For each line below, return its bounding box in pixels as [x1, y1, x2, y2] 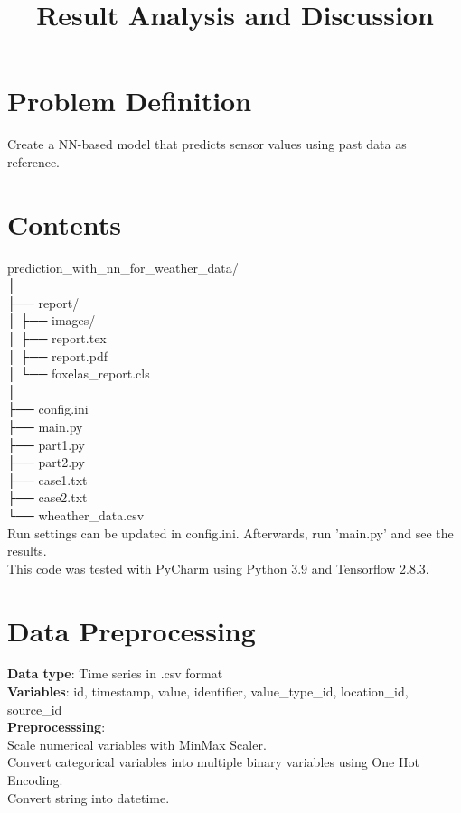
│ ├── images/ [7, 311, 96, 330]
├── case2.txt [7, 488, 88, 507]
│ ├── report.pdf [7, 346, 108, 365]
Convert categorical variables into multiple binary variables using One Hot [7, 752, 419, 771]
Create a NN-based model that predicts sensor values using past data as [7, 135, 407, 154]
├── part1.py [7, 435, 85, 453]
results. [7, 541, 47, 560]
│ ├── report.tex [7, 329, 107, 347]
